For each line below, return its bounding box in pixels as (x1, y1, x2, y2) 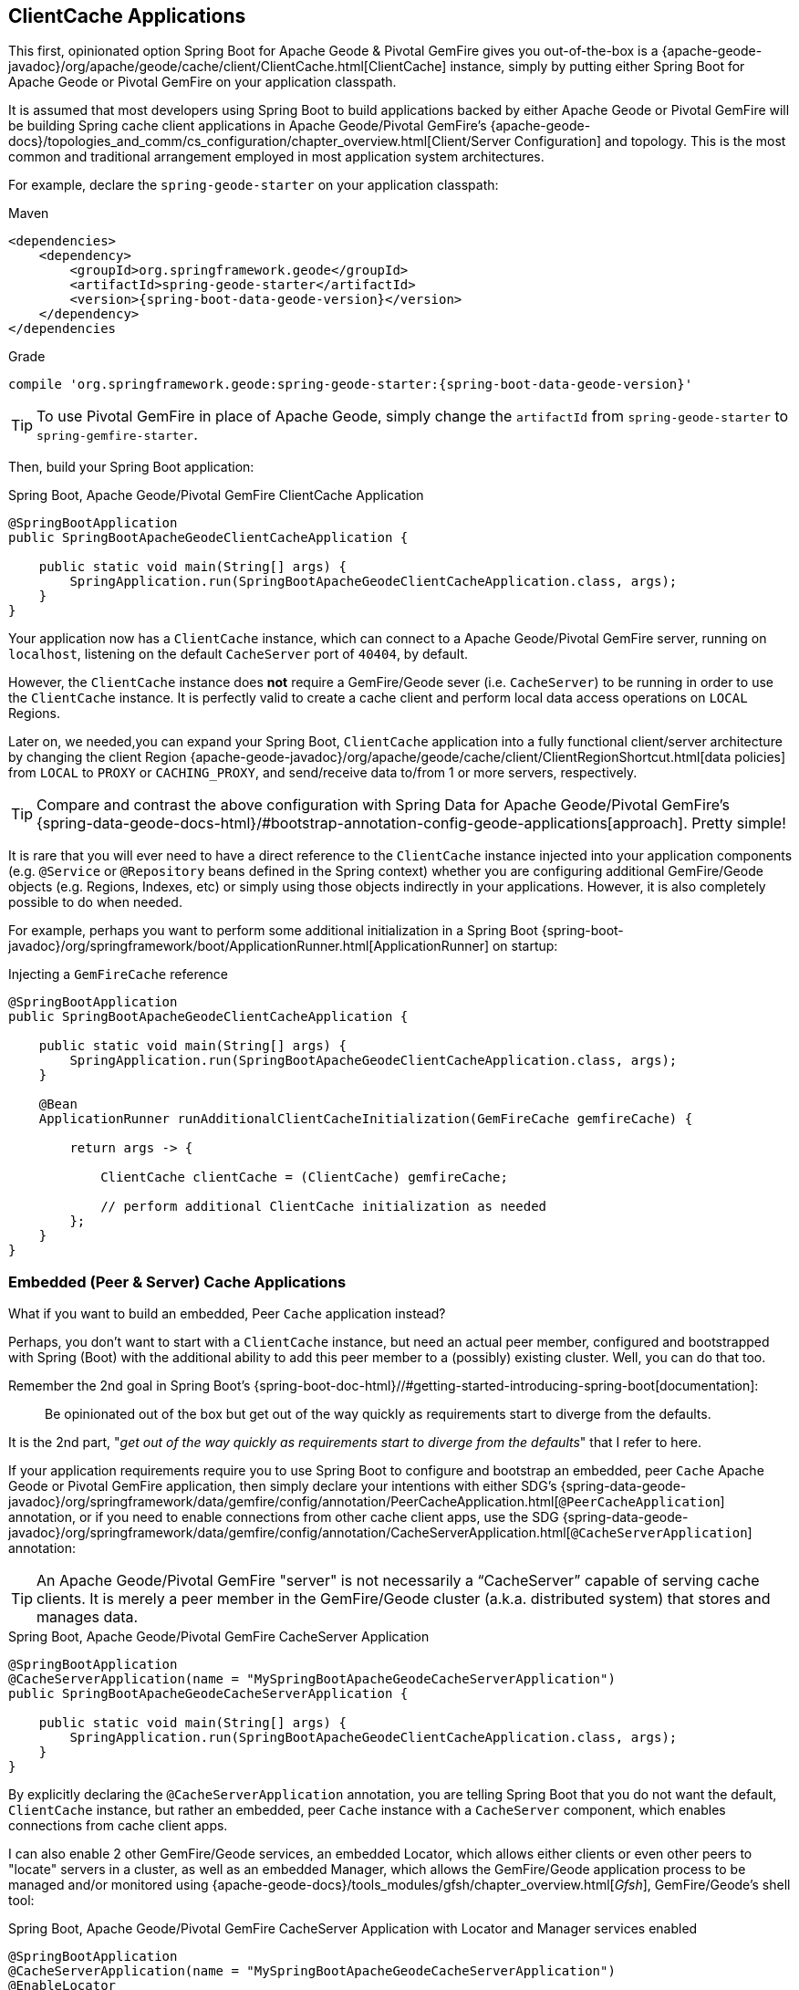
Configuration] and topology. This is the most (514, 133, 786, 150)
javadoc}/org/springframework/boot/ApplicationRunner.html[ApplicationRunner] (8, 938, 490, 954)
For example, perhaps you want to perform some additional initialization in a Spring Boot (8, 922, 538, 939)
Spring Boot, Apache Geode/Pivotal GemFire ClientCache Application (8, 487, 424, 504)
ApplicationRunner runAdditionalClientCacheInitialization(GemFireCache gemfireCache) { (38, 1111, 693, 1127)
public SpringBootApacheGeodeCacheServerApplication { (8, 1686, 409, 1702)
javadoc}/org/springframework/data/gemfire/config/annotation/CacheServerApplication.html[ (8, 1525, 571, 1541)
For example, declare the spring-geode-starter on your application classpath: (8, 177, 499, 193)
